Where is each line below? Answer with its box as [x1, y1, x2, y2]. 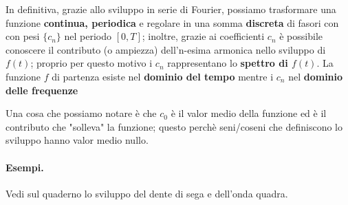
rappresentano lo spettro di [167, 56, 288, 70]
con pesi [6, 29, 40, 43]
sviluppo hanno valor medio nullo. [6, 133, 149, 147]
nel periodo [64, 29, 112, 43]
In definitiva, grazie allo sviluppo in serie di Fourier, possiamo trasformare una [6, 2, 336, 16]
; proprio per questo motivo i [30, 56, 153, 70]
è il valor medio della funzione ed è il [171, 106, 327, 120]
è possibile [279, 29, 323, 43]
